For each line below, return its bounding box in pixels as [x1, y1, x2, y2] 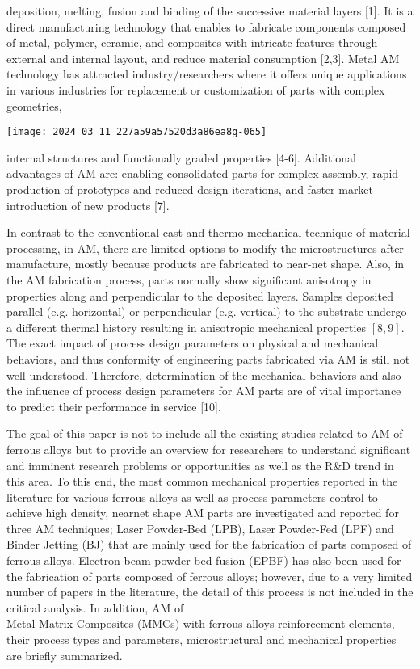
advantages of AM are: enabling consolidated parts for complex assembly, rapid [6, 165, 399, 182]
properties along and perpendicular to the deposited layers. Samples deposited [6, 287, 393, 304]
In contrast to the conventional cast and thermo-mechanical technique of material [6, 224, 410, 241]
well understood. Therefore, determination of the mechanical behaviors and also [6, 366, 401, 383]
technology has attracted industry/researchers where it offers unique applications [6, 65, 407, 82]
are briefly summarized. [6, 646, 123, 663]
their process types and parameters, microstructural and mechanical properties [6, 631, 397, 648]
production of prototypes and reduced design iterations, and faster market [6, 181, 374, 197]
